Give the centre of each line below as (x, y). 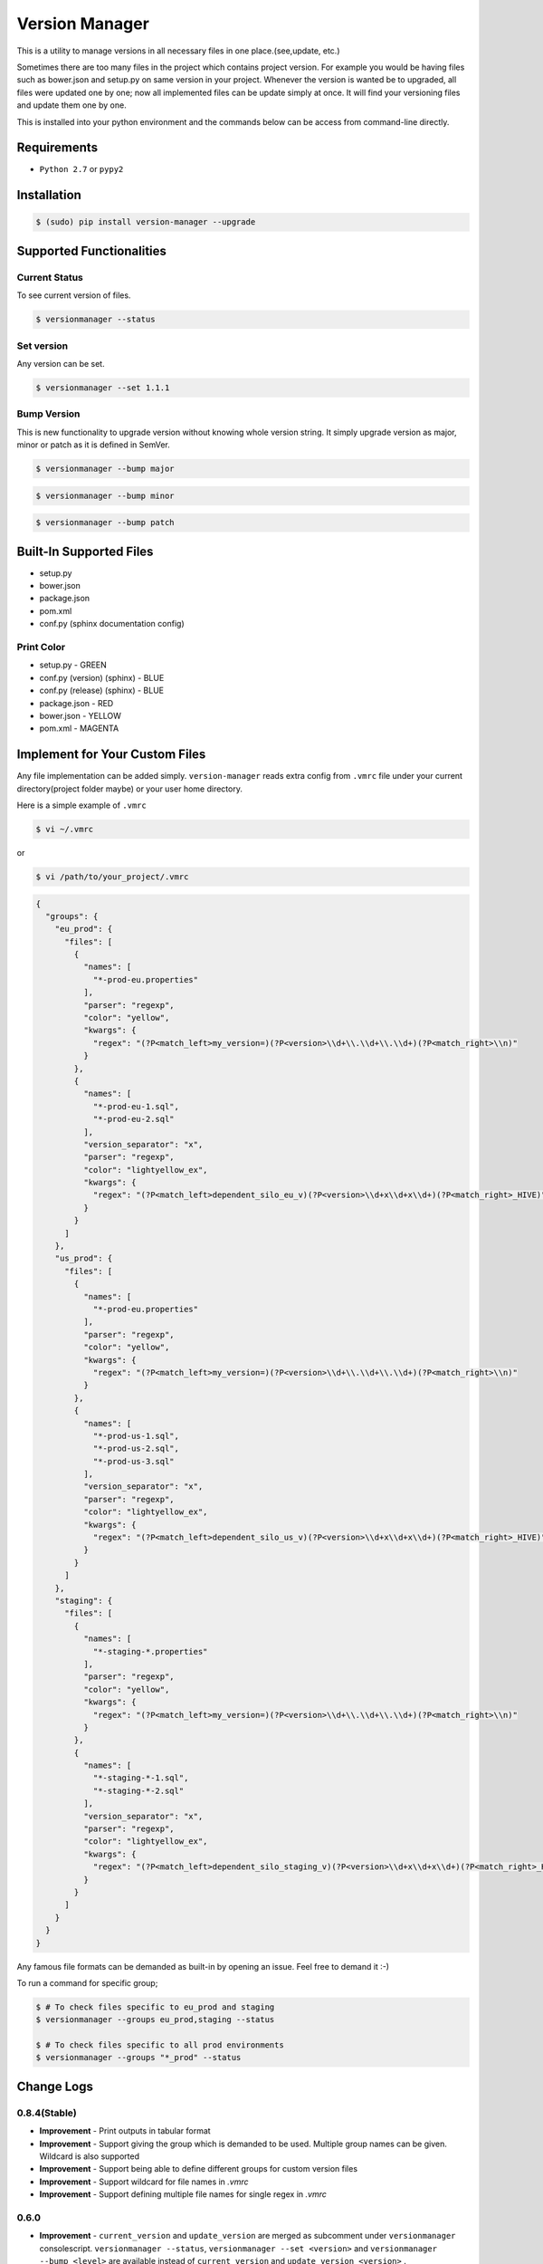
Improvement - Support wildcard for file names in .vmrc (144, 2182)
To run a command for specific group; (87, 1982)
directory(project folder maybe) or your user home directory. (130, 789)
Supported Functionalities (92, 250)
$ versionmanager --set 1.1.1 (103, 388)
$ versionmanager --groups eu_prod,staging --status (155, 2020)
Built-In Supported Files (85, 551)
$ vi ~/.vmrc (65, 829)
